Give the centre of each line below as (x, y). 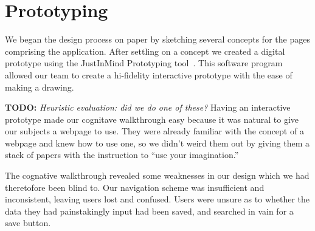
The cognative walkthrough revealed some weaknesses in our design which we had (157, 175)
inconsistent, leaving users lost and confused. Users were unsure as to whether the (157, 199)
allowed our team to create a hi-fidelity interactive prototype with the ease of (149, 74)
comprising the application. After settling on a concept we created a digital (145, 51)
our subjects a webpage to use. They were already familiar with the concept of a (154, 131)
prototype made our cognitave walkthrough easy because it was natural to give (152, 119)
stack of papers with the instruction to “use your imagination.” (122, 155)
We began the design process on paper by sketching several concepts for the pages (157, 39)
